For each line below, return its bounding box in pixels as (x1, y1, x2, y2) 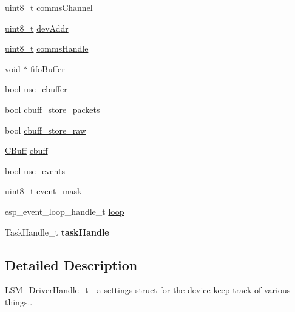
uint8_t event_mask (5, 185, 82, 197)
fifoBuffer (30, 62, 65, 75)
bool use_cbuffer (5, 83, 67, 95)
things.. (5, 295, 33, 308)
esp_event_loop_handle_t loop (5, 205, 124, 217)
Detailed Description (5, 255, 138, 274)
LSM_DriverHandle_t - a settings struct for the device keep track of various (5, 283, 291, 296)
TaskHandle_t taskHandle (5, 225, 109, 238)
